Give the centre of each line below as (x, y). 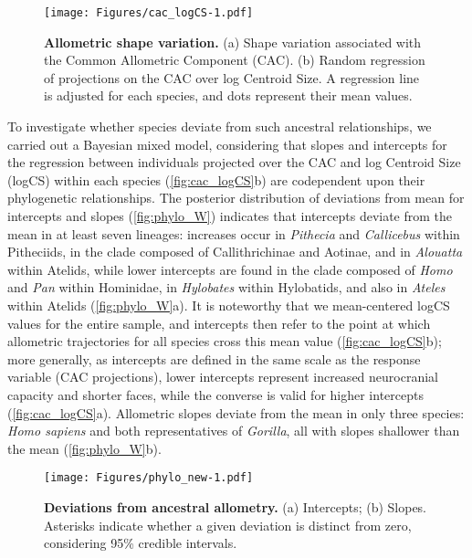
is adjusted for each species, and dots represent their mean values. (228, 95)
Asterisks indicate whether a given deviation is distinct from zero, (228, 525)
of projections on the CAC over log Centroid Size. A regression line (232, 77)
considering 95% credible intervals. (141, 543)
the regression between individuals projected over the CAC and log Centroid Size (234, 162)
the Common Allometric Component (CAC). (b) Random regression (235, 60)
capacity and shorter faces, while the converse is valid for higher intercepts (215, 394)
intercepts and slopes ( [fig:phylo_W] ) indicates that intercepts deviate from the (230, 216)
